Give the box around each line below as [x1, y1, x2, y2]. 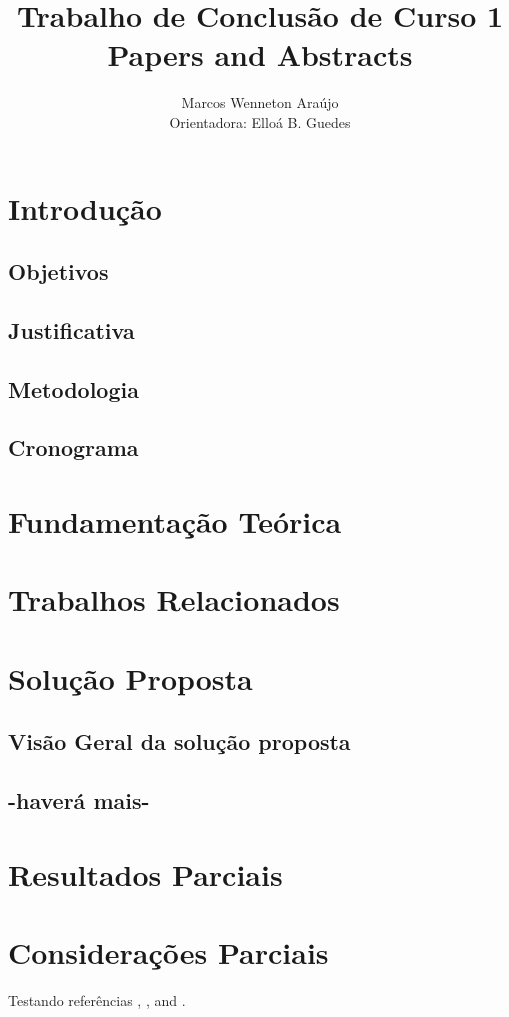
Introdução [8, 187, 162, 228]
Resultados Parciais [8, 853, 283, 894]
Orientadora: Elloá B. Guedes [169, 111, 351, 132]
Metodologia [8, 373, 139, 404]
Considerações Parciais [8, 932, 329, 973]
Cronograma [8, 432, 139, 463]
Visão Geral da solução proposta [8, 726, 351, 757]
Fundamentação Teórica [8, 501, 342, 541]
